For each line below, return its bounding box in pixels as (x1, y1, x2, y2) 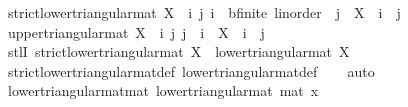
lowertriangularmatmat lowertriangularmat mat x (7, 80, 319, 101)
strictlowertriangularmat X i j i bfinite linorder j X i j (7, 2, 401, 22)
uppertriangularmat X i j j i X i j (7, 21, 265, 42)
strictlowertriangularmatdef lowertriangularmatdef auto (7, 60, 375, 81)
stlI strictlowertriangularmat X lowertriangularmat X (7, 41, 350, 62)
